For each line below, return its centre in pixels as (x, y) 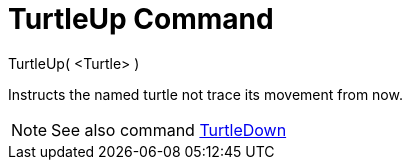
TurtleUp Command (141, 19)
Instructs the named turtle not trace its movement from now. (205, 94)
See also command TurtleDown (169, 129)
